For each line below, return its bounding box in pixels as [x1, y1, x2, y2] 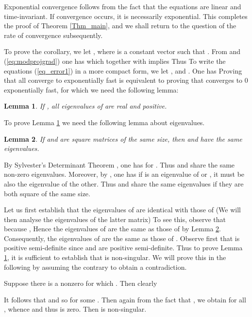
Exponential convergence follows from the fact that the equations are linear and [4, 1, 241, 11]
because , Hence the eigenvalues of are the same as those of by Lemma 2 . [4, 224, 221, 234]
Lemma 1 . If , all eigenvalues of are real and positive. [4, 101, 167, 111]
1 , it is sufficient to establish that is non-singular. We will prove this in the [4, 252, 226, 262]
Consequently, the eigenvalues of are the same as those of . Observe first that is [4, 233, 240, 243]
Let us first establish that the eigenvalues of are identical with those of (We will [4, 205, 241, 215]
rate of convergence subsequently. [4, 30, 103, 40]
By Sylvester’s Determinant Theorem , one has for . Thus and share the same [4, 159, 235, 169]
